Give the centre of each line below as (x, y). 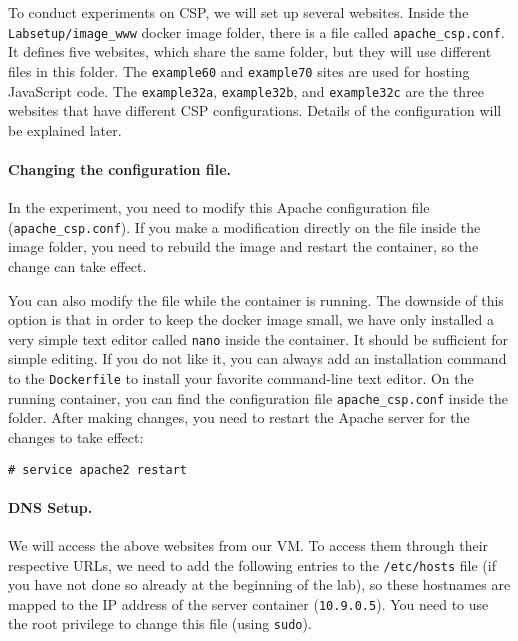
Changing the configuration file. (120, 168)
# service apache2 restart (97, 469)
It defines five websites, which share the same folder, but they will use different (250, 51)
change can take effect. (77, 265)
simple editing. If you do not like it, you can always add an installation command (257, 358)
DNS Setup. (50, 506)
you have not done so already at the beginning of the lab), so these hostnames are (259, 584)
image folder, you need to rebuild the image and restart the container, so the (243, 246)
